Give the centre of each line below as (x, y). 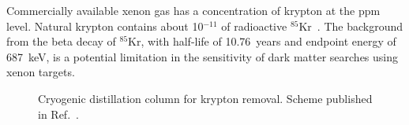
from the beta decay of (61, 41)
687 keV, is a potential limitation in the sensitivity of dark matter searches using (203, 56)
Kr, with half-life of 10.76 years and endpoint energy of (262, 41)
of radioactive (254, 26)
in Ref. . (58, 114)
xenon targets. (41, 72)
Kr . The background (351, 26)
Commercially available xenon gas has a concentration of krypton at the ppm (193, 10)
